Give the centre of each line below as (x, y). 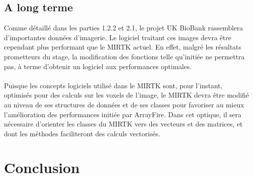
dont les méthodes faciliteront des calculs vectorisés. (82, 133)
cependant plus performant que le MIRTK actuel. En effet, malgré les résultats (123, 47)
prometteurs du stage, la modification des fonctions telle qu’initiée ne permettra (124, 56)
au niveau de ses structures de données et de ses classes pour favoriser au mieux (124, 104)
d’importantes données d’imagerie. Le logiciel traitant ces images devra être (118, 37)
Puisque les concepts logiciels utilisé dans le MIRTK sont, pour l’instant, (113, 85)
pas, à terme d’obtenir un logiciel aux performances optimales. (98, 66)
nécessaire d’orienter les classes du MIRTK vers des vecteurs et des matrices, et (123, 124)
